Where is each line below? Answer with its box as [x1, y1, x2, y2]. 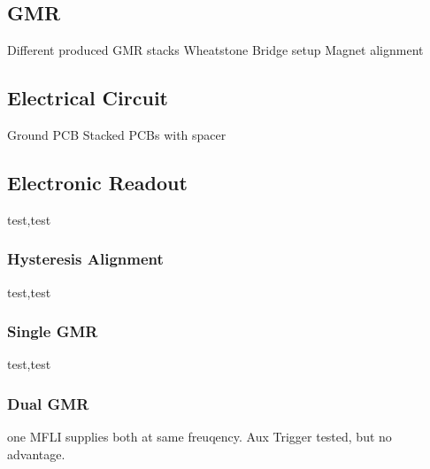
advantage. [7, 444, 65, 463]
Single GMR [7, 320, 98, 342]
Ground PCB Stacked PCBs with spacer [7, 126, 227, 143]
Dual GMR [7, 392, 89, 414]
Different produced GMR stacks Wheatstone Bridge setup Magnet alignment [7, 41, 424, 59]
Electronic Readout [7, 168, 188, 196]
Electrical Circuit [7, 84, 168, 111]
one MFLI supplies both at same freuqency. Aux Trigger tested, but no [7, 427, 392, 446]
